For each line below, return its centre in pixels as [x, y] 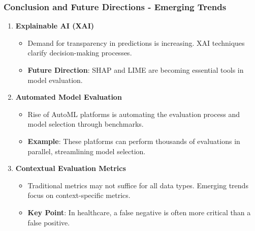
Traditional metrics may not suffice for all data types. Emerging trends [138, 185]
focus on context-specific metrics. [79, 195]
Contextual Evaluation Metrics [71, 168]
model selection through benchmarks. [86, 124]
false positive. [49, 222]
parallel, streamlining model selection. [87, 151]
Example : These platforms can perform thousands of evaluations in [134, 141]
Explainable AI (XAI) [55, 26]
